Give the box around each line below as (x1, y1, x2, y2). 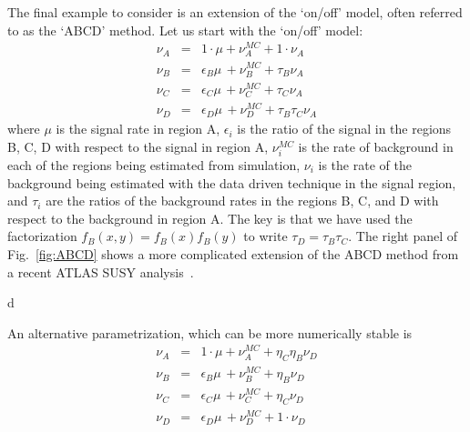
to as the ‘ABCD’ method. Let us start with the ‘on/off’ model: (7, 20, 363, 39)
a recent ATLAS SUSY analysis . (7, 262, 194, 281)
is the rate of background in (298, 136, 454, 156)
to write (243, 226, 288, 246)
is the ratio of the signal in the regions (237, 119, 452, 138)
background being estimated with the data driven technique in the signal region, (7, 173, 456, 192)
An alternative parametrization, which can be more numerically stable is (7, 323, 413, 342)
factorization (7, 226, 77, 246)
